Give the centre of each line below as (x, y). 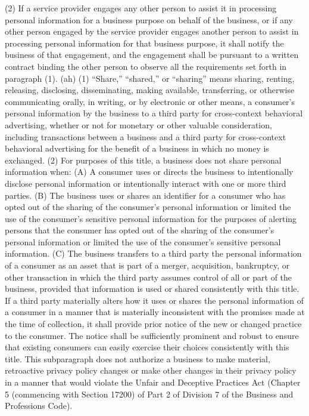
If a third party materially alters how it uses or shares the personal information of (154, 300)
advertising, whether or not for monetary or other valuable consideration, (138, 124)
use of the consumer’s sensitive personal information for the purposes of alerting (151, 218)
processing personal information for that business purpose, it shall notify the (144, 43)
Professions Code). (39, 406)
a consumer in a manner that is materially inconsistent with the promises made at (155, 312)
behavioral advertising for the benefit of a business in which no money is (137, 148)
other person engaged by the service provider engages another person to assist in (152, 31)
